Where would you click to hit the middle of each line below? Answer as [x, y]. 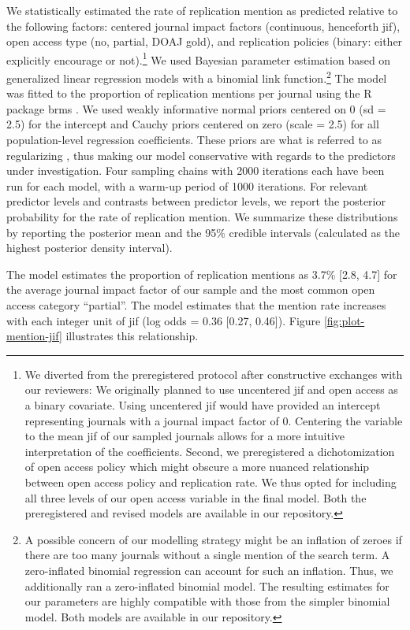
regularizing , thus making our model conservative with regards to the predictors [201, 155]
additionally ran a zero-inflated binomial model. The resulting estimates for [207, 586]
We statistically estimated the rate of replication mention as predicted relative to [202, 10]
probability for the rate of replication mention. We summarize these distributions [202, 217]
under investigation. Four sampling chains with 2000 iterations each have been [196, 170]
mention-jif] [34, 336]
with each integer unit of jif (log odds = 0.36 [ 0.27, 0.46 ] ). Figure [164, 320]
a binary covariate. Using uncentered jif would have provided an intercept [203, 404]
